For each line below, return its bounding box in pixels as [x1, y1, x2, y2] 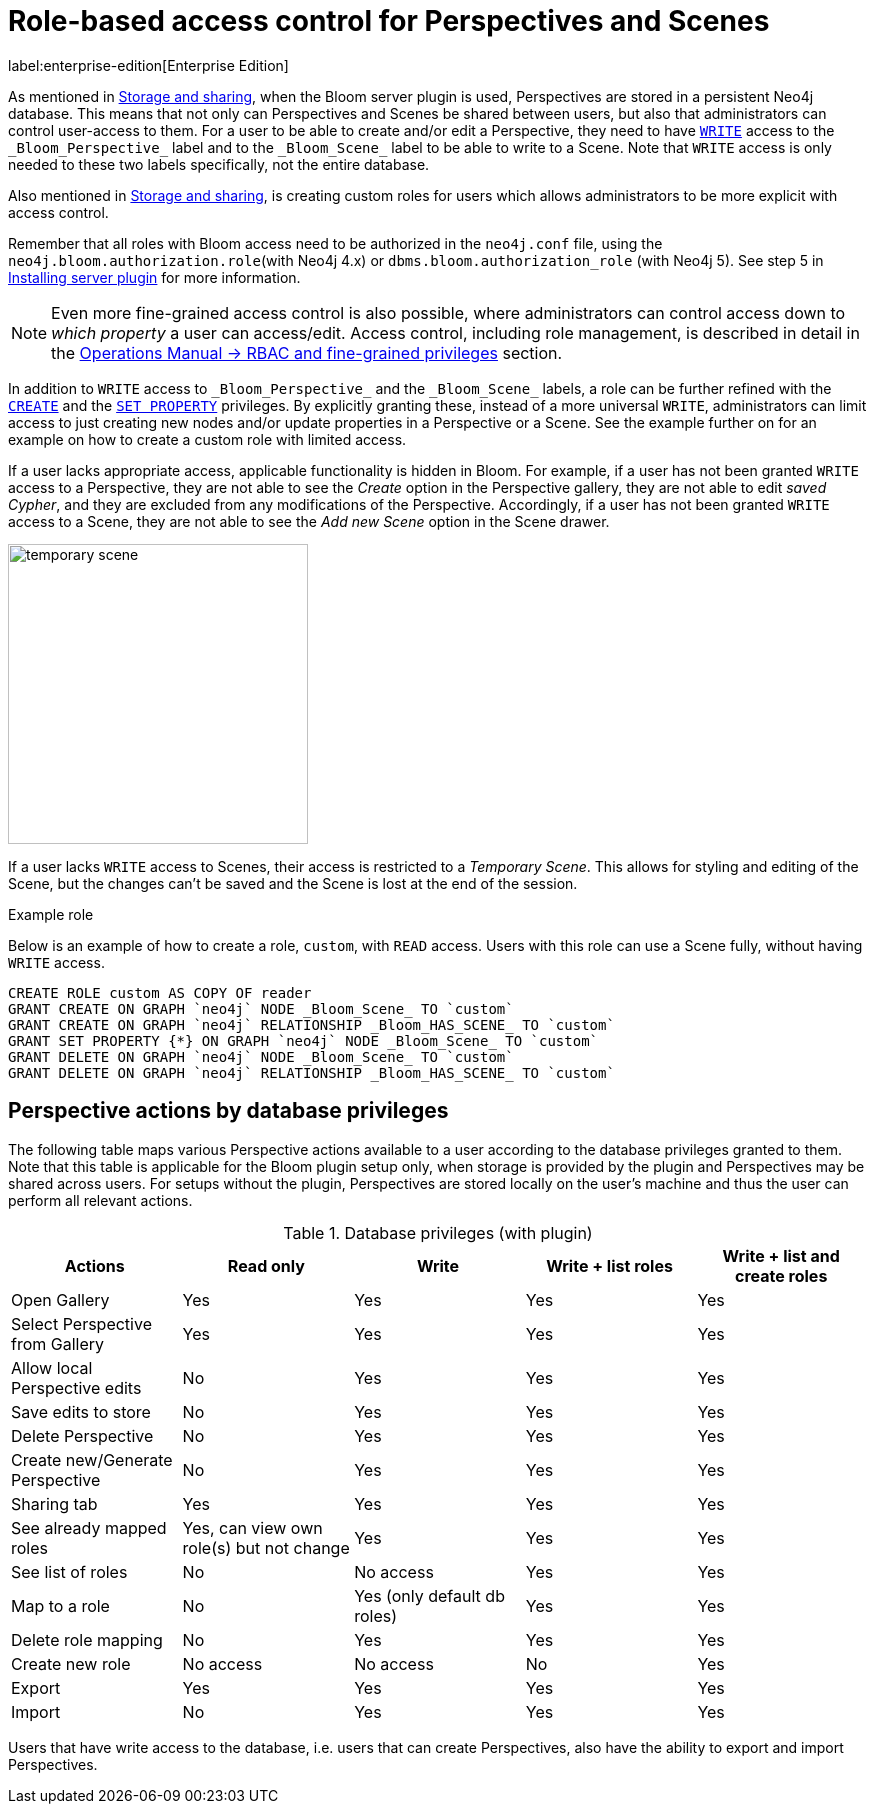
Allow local [11, 1357, 93, 1378]
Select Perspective [11, 1313, 152, 1334]
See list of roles [11, 1561, 128, 1582]
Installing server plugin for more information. [8, 268, 301, 286]
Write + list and [722, 1245, 840, 1266]
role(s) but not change [182, 1537, 350, 1558]
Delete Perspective [11, 1425, 154, 1446]
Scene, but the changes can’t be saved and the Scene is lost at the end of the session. [8, 874, 578, 892]
